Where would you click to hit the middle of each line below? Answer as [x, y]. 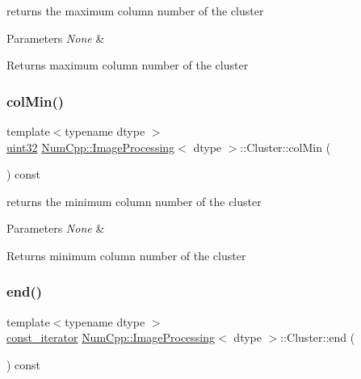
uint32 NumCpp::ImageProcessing [91, 147]
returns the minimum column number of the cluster [134, 201]
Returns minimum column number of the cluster [126, 255]
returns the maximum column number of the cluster [135, 11]
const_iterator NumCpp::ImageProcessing [111, 337]
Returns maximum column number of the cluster [128, 65]
